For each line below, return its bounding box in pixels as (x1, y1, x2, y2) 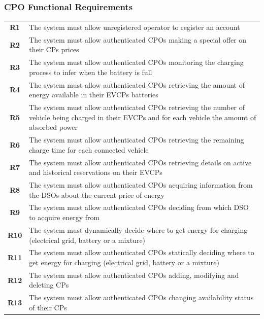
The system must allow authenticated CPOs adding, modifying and (29, 269, 239, 280)
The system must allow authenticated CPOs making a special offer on (29, 34, 247, 45)
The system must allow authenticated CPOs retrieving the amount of (29, 79, 245, 90)
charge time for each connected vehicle (29, 144, 149, 155)
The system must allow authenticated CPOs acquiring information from (29, 180, 253, 190)
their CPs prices (29, 44, 79, 55)
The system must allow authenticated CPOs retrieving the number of (29, 102, 245, 113)
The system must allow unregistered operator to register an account (29, 21, 240, 32)
